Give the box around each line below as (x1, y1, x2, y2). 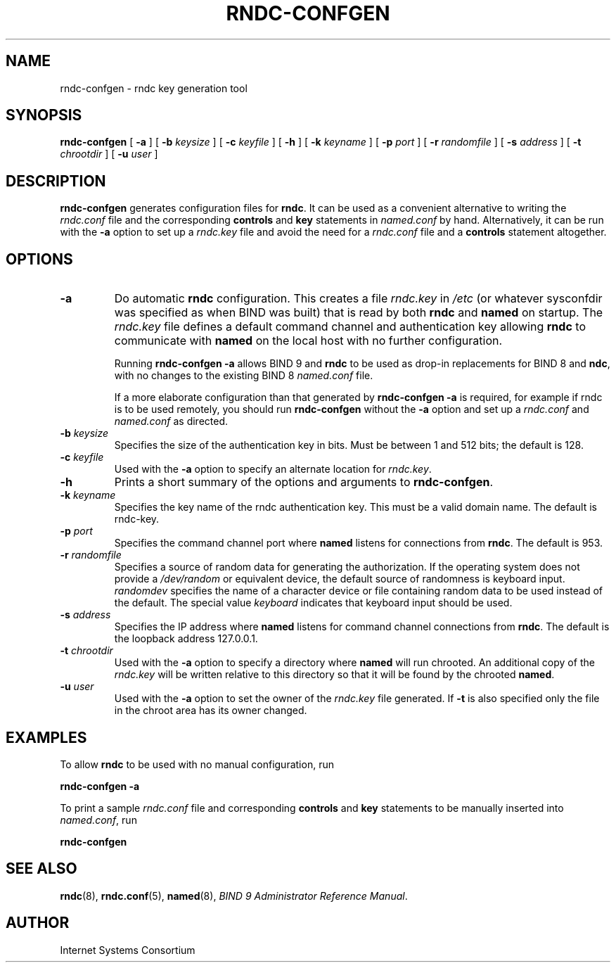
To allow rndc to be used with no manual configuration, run (60, 758, 334, 770)
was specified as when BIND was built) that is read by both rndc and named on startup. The (114, 305, 603, 320)
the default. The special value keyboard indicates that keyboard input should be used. (114, 597, 513, 609)
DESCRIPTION (6, 172, 106, 190)
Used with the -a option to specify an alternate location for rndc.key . (114, 463, 432, 476)
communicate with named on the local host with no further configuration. (114, 333, 503, 348)
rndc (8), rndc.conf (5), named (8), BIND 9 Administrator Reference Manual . (60, 889, 408, 902)
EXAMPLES (6, 728, 87, 746)
